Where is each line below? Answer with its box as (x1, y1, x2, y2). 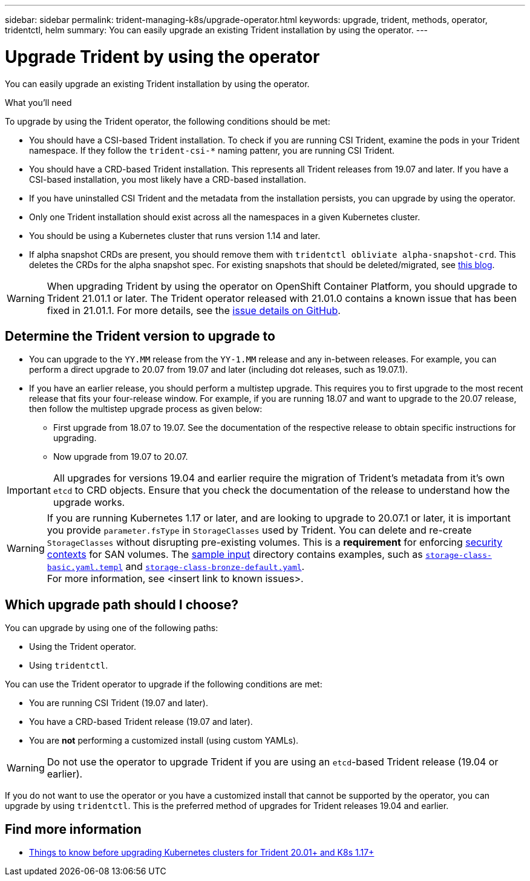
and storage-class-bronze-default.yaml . (125, 560, 305, 573)
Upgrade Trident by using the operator (5, 46, 320, 67)
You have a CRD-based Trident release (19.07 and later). (29, 716, 253, 727)
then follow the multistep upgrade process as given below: (29, 404, 263, 414)
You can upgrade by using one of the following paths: (5, 623, 218, 634)
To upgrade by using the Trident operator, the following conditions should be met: (5, 116, 330, 126)
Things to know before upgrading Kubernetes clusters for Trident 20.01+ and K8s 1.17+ (29, 847, 375, 858)
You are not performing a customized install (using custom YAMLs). (29, 735, 299, 746)
